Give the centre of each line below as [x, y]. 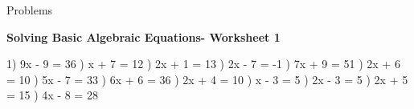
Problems [30, 10]
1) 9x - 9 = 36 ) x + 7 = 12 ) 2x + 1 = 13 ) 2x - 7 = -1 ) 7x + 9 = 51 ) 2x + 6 [203, 64]
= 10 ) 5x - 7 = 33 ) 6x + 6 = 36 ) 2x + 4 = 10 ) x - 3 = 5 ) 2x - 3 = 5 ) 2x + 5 [207, 79]
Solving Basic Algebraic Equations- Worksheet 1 [143, 36]
